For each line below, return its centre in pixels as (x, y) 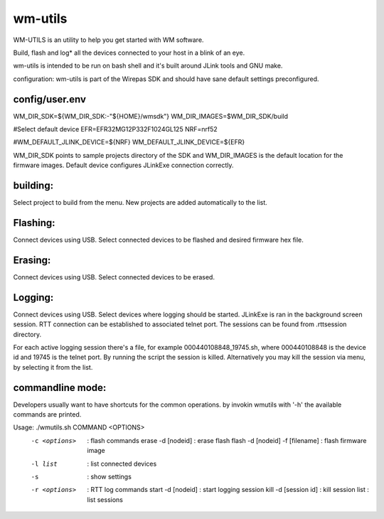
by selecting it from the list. (53, 367)
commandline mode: (60, 387)
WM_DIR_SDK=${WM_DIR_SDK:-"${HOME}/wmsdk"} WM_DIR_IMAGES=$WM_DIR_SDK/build (150, 116)
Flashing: (34, 223)
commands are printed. (47, 414)
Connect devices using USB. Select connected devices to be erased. (114, 277)
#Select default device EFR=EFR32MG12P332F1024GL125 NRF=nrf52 (115, 129)
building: (33, 186)
